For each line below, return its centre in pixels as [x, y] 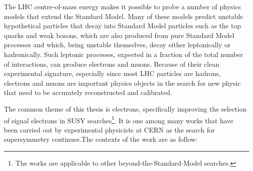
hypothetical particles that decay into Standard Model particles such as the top [122, 26]
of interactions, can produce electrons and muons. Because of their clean [112, 64]
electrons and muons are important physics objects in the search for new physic [122, 83]
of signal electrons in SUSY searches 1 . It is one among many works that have [119, 119]
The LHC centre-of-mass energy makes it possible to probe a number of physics [122, 6]
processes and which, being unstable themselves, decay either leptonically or [117, 45]
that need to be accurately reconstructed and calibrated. [88, 92]
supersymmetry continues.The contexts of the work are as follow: [101, 139]
